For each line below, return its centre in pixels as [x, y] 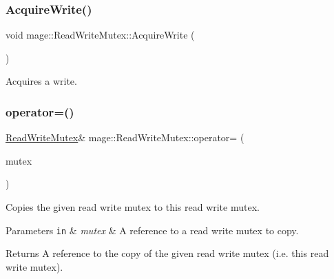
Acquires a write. [41, 81]
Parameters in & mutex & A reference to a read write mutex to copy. [152, 230]
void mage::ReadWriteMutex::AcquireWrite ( [100, 35]
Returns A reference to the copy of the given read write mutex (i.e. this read [167, 253]
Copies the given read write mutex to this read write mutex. [133, 207]
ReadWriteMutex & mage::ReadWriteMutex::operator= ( [125, 137]
